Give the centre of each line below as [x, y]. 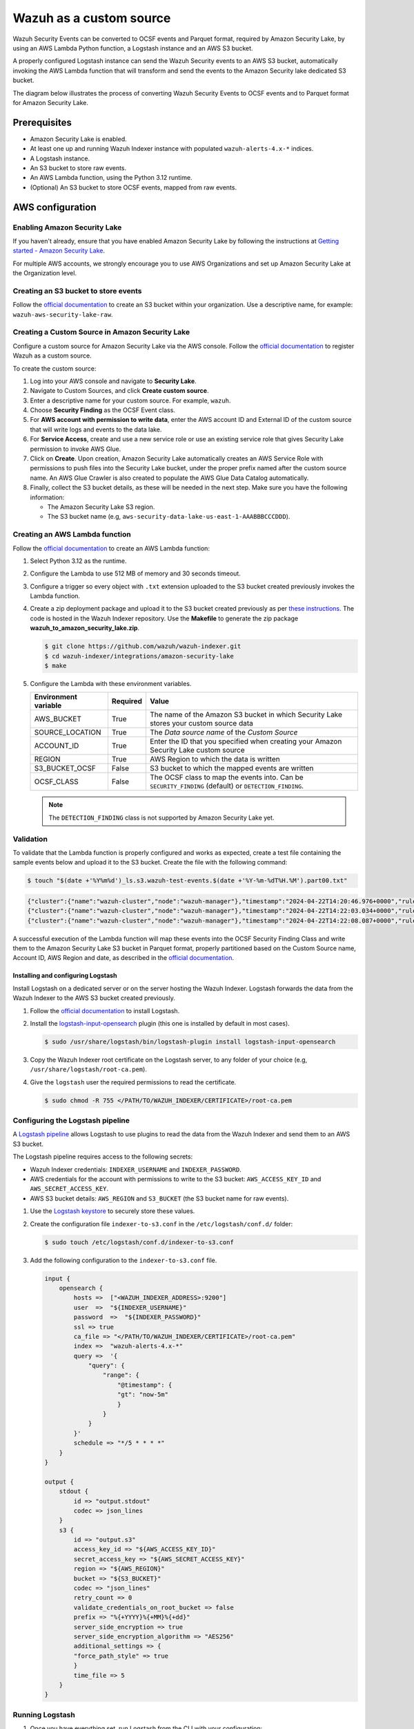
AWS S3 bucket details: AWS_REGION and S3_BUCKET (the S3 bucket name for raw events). [159, 1198]
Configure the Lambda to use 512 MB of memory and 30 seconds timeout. [135, 573]
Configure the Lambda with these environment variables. [111, 684]
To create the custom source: [55, 368]
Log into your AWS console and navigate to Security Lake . [113, 381]
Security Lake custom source [197, 750]
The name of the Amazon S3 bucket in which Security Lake [246, 714]
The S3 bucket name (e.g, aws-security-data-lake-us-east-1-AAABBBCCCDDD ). [169, 517]
